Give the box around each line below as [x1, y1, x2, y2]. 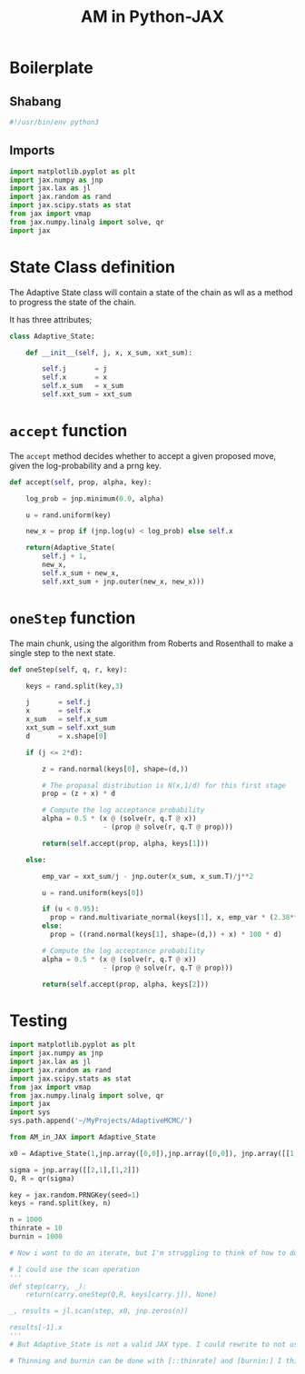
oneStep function [9, 607, 136, 628]
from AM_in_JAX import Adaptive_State [9, 1133, 156, 1142]
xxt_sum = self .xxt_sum [25, 723, 116, 732]
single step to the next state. [9, 647, 116, 658]
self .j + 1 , [42, 552, 88, 561]
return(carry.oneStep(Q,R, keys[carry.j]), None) [25, 1290, 218, 1299]
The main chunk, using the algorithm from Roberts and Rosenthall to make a [9, 638, 293, 649]
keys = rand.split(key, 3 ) [25, 682, 124, 691]
